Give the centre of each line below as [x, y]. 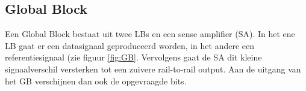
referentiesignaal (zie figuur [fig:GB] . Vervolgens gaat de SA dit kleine [133, 57]
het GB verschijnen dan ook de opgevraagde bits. [96, 81]
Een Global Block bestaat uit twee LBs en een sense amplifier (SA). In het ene [150, 34]
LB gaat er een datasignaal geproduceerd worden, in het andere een [130, 45]
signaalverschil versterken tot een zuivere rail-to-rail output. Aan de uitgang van [153, 69]
